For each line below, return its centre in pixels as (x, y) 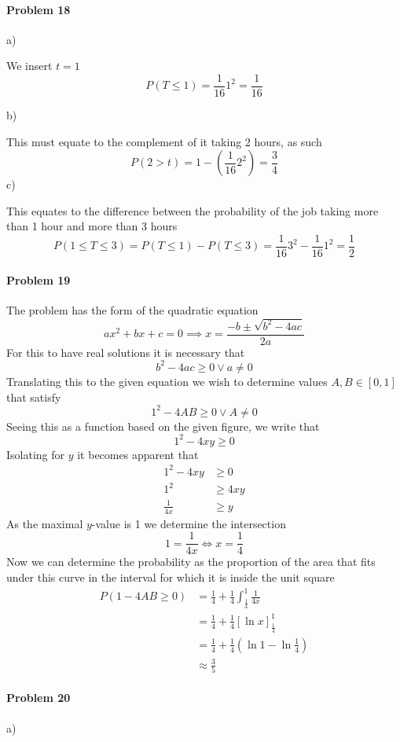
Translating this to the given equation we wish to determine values (167, 381)
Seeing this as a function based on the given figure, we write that (163, 426)
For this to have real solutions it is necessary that (126, 352)
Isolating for (36, 454)
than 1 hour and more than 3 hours (92, 226)
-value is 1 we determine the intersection (189, 523)
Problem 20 (39, 698)
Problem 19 (39, 279)
